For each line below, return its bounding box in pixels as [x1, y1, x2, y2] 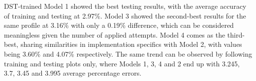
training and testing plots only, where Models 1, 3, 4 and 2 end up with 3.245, [4, 58, 240, 68]
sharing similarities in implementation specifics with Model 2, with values [20, 39, 242, 49]
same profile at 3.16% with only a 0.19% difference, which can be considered [4, 20, 234, 30]
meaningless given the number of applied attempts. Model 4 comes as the [4, 29, 225, 40]
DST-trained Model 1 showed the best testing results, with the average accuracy [4, 1, 247, 11]
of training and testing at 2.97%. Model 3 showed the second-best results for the [4, 10, 246, 20]
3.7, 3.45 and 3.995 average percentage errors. [4, 68, 142, 78]
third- [227, 29, 245, 40]
